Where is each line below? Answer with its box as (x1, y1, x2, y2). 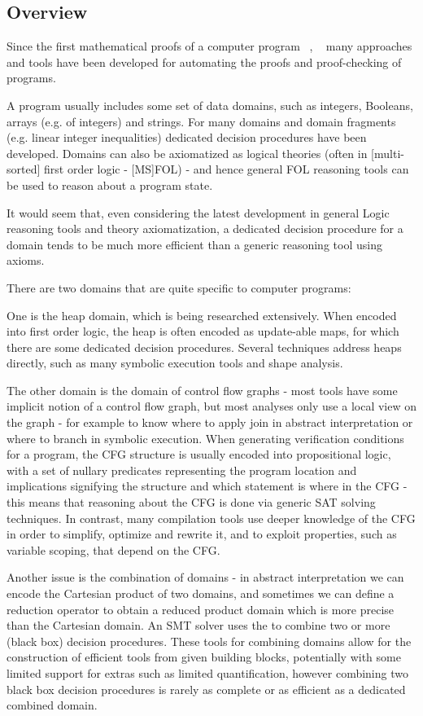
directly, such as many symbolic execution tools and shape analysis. (7, 354, 343, 371)
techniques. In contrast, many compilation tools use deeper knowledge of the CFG (7, 509, 416, 526)
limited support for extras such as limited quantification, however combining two (7, 664, 408, 681)
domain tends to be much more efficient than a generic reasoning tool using (7, 235, 382, 253)
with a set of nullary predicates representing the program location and (7, 461, 357, 478)
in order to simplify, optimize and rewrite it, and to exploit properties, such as (7, 525, 397, 542)
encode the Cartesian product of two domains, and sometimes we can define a (7, 585, 395, 602)
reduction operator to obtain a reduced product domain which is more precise (7, 600, 395, 617)
